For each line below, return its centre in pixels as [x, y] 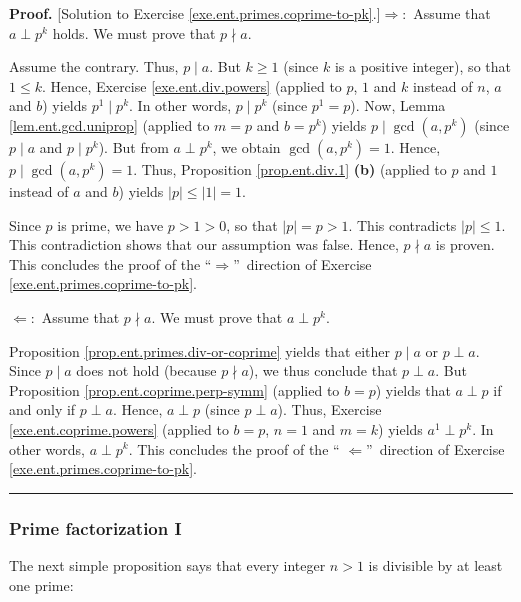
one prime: [41, 584]
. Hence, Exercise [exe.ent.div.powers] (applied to [191, 85]
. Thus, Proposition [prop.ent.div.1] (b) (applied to [290, 168]
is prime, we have [110, 224]
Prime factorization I [95, 527]
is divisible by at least [435, 564]
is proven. [465, 244]
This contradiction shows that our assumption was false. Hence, [204, 244]
